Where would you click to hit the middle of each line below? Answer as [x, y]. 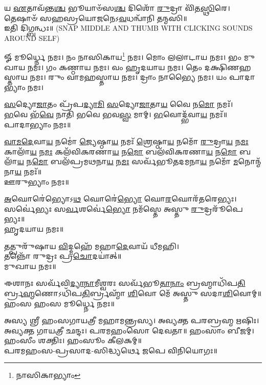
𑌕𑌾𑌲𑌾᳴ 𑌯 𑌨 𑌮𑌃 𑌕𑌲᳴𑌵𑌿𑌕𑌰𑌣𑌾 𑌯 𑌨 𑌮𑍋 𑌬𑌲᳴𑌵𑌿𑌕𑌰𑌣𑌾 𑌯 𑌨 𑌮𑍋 [121, 151]
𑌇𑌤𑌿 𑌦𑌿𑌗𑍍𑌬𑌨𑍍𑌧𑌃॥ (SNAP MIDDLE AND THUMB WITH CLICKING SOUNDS [128, 28]
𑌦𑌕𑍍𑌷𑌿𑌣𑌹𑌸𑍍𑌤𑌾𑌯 [228, 67]
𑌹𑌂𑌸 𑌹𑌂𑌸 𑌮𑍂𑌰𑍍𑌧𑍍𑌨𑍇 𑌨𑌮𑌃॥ [59, 303]
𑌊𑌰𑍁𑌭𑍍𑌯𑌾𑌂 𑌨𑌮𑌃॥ [37, 181]
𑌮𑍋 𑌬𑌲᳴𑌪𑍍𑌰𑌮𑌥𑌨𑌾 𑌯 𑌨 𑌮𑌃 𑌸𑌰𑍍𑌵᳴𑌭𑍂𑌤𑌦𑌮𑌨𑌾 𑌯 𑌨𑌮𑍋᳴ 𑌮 [135, 161]
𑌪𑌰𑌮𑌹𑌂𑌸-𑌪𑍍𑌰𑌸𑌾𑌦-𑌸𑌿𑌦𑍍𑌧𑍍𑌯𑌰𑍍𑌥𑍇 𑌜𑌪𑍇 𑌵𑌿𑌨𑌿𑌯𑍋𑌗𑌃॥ [111, 350]
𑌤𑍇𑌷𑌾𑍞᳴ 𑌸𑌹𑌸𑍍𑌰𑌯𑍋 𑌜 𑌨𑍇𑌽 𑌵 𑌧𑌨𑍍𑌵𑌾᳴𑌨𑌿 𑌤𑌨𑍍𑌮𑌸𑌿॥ [96, 18]
